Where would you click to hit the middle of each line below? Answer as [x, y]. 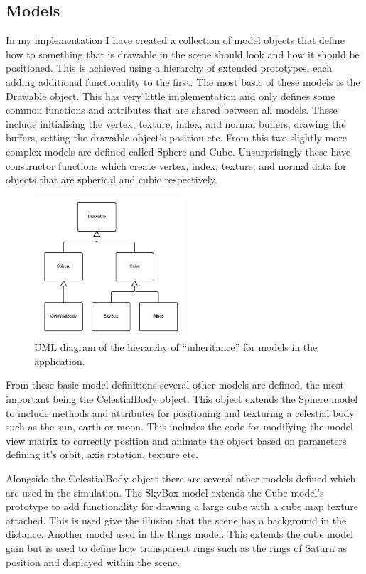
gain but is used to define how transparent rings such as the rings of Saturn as [176, 548]
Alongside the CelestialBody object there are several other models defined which [181, 478]
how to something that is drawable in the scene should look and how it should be [183, 54]
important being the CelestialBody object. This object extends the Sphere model [182, 399]
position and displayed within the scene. [93, 562]
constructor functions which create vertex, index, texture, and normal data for [176, 165]
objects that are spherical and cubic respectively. [112, 179]
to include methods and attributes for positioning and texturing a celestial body [180, 412]
